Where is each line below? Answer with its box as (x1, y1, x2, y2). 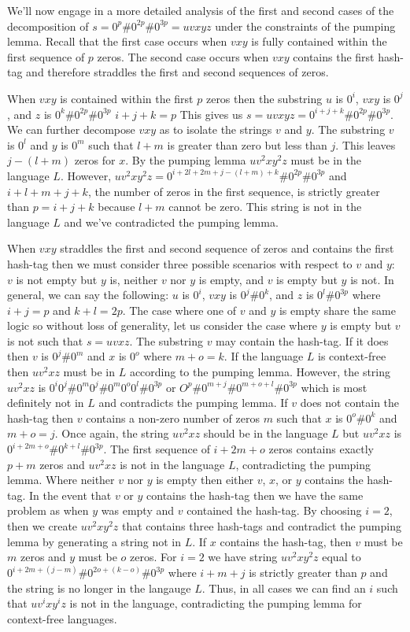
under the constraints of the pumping (215, 17, 396, 34)
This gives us (179, 105, 243, 122)
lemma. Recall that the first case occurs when (7, 33, 227, 50)
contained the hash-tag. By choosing (187, 502, 362, 519)
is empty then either (156, 471, 253, 488)
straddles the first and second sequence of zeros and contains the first (60, 240, 394, 257)
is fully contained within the (251, 33, 387, 50)
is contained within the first (60, 90, 194, 106)
